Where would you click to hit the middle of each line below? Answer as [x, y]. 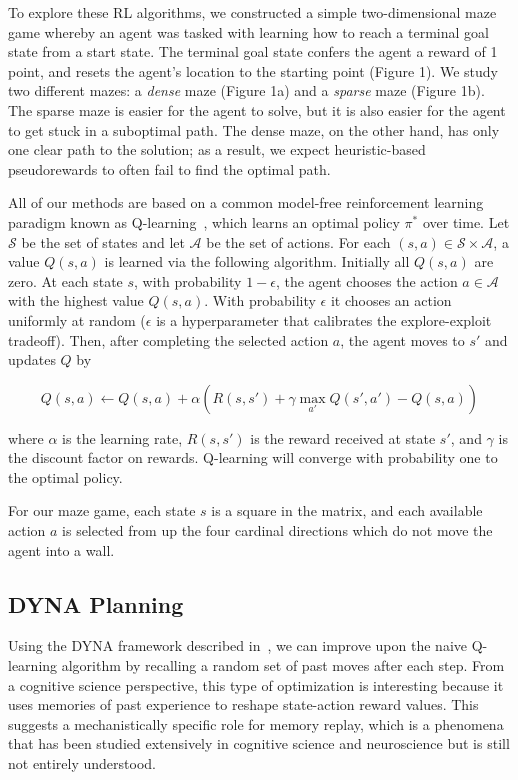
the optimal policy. [65, 476]
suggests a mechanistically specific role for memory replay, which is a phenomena [256, 723]
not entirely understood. [82, 763]
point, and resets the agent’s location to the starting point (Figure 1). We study [253, 70]
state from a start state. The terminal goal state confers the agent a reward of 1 [253, 51]
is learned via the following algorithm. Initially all [257, 261]
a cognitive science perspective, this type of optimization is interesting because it [256, 684]
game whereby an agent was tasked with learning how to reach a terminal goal [248, 31]
